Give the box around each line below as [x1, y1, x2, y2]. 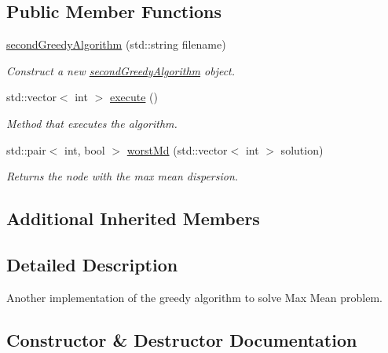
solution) [280, 141, 324, 158]
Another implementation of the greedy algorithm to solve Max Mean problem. [6, 289, 383, 305]
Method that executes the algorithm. [6, 115, 178, 131]
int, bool [64, 141, 105, 158]
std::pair [6, 141, 46, 158]
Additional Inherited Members [6, 206, 260, 231]
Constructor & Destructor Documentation [6, 327, 357, 351]
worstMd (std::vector [126, 141, 228, 158]
